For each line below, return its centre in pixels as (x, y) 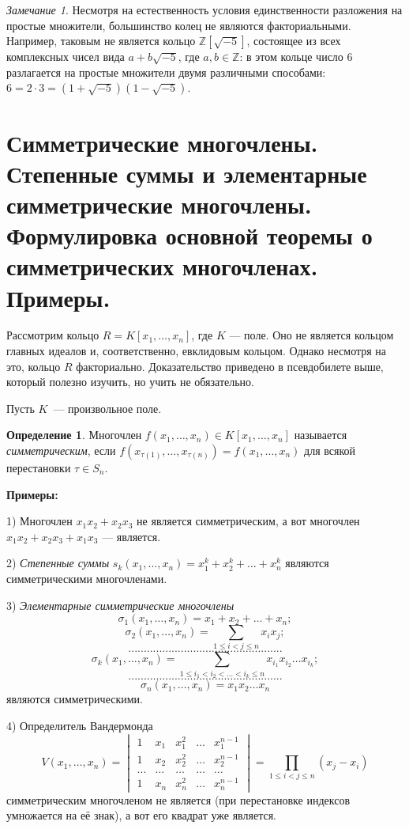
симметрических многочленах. (162, 266)
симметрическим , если (61, 450)
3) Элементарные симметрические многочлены (120, 605)
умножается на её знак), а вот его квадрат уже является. (141, 815)
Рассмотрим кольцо (53, 335)
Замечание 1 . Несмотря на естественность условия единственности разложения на (204, 9)
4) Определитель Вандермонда (80, 725)
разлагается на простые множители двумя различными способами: (166, 72)
